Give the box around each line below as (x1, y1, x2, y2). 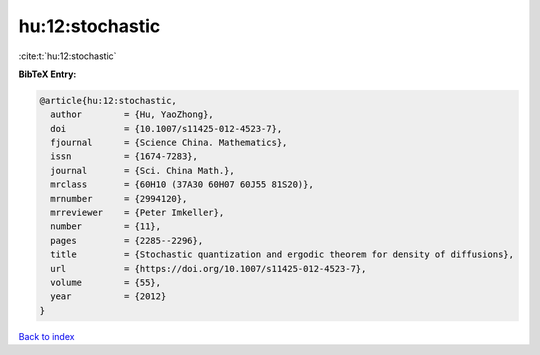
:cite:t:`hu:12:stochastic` (18, 50, 117, 62)
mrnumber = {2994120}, (50, 193, 188, 204)
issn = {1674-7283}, (50, 151, 199, 162)
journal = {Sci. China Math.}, (50, 165, 235, 176)
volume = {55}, (50, 277, 162, 288)
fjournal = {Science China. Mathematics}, (50, 137, 288, 149)
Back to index (18, 330, 75, 342)
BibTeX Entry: (18, 68, 77, 80)
